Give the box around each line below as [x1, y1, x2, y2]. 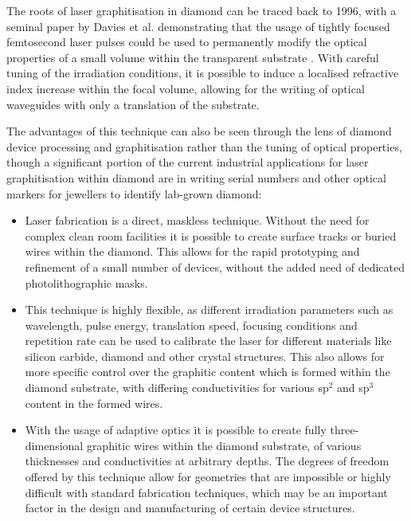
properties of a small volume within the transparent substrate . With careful [6, 49, 379, 65]
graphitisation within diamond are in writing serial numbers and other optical [6, 169, 386, 186]
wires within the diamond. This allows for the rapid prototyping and [25, 243, 360, 260]
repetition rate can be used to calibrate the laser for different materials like [25, 332, 392, 349]
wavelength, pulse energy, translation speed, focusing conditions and [25, 316, 358, 333]
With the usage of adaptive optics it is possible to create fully [25, 421, 327, 438]
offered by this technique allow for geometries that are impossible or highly [25, 468, 391, 485]
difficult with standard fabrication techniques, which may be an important [25, 484, 388, 500]
